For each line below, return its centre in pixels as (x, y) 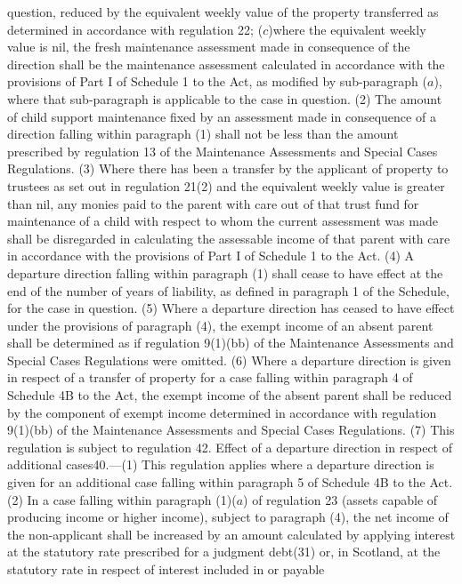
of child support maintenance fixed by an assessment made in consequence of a (222, 116)
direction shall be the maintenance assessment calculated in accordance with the (226, 64)
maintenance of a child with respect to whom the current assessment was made (223, 221)
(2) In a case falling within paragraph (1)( (122, 499)
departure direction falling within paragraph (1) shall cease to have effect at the (225, 272)
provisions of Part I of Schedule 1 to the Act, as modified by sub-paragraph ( (218, 81)
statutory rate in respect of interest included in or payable (166, 569)
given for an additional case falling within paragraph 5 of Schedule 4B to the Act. (230, 482)
